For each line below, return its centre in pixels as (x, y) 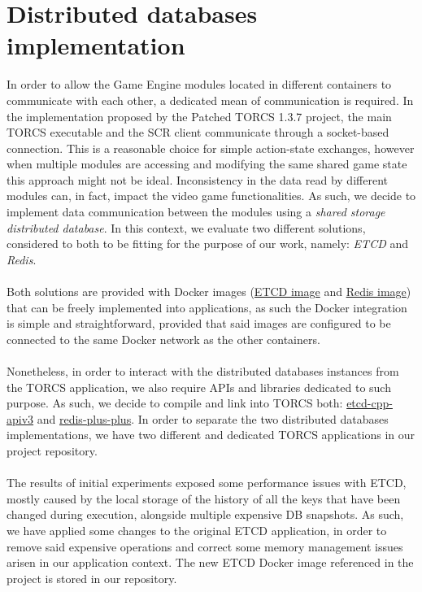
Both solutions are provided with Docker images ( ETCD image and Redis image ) (209, 292)
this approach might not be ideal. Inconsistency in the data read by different (197, 179)
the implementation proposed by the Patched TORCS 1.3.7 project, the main (199, 116)
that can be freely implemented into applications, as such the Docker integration (207, 307)
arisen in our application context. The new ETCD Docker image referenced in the (210, 562)
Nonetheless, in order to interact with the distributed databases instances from (203, 371)
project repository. (52, 450)
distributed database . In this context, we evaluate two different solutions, (186, 227)
